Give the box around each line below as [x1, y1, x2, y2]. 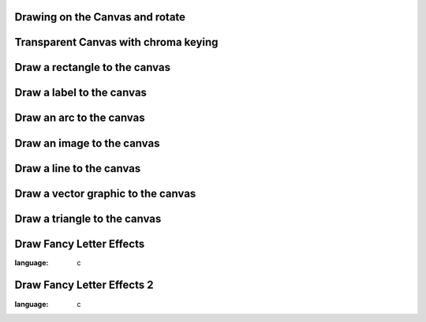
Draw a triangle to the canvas [14, 212, 162, 225]
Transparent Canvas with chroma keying [14, 36, 219, 49]
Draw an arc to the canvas [14, 111, 145, 125]
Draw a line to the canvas [14, 162, 141, 175]
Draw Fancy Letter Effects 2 [14, 279, 154, 292]
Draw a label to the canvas [14, 86, 148, 99]
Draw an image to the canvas [14, 137, 160, 150]
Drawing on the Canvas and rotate [14, 10, 185, 24]
